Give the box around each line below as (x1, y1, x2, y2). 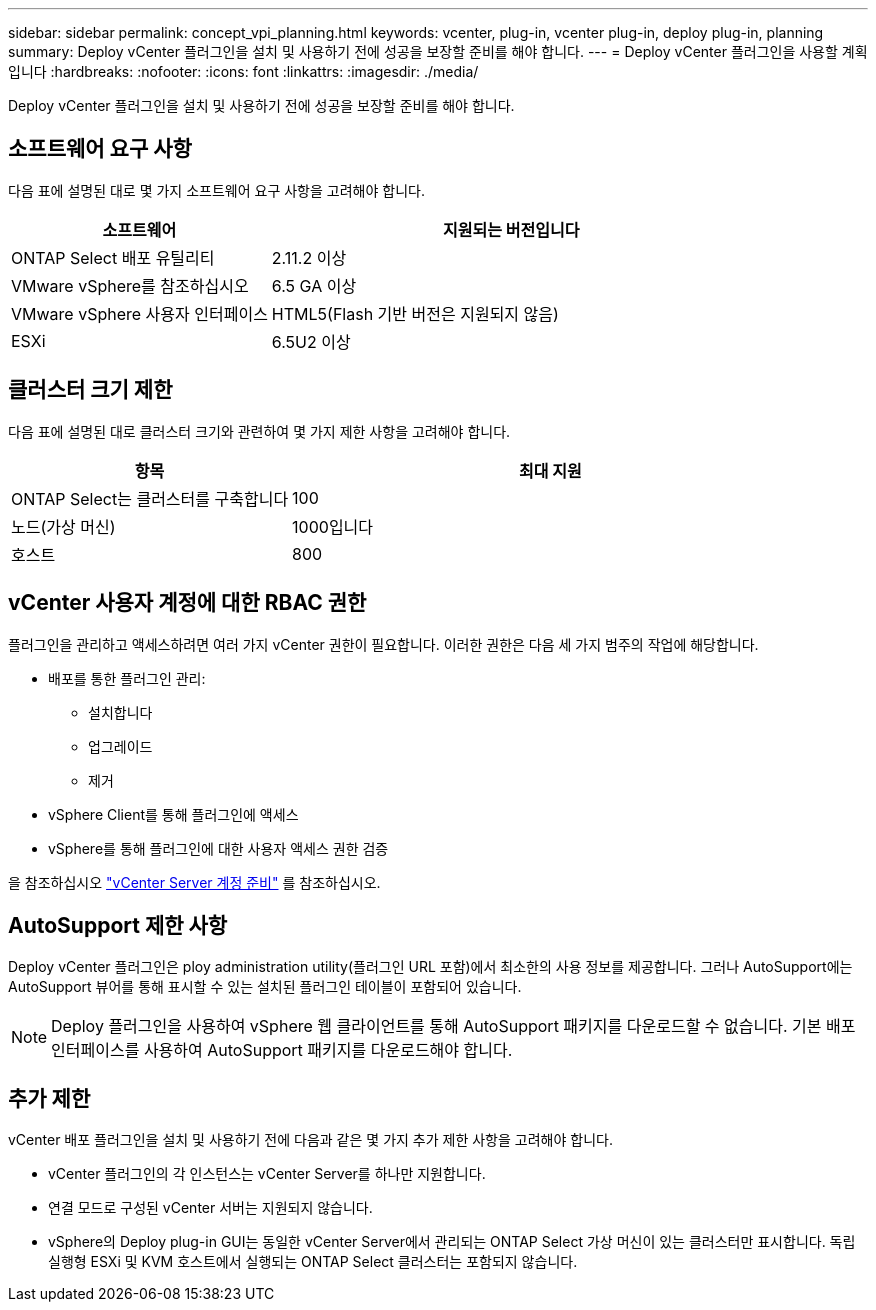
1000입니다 (292, 516, 374, 537)
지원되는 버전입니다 (443, 219, 580, 240)
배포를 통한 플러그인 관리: (48, 669, 206, 687)
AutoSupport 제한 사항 (8, 912, 228, 938)
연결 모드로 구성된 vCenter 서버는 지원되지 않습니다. (48, 1199, 373, 1217)
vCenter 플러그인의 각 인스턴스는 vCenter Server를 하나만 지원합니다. (48, 1165, 486, 1183)
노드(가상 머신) (11, 516, 116, 537)
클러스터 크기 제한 (8, 377, 173, 403)
